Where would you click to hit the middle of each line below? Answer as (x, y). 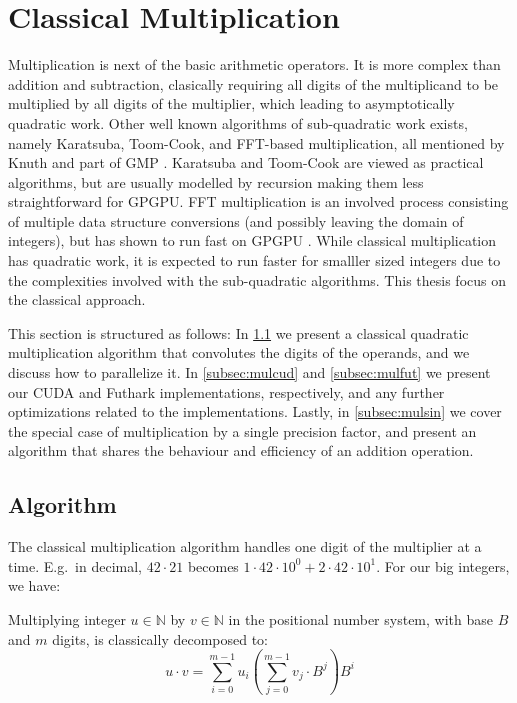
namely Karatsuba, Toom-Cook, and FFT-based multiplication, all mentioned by (256, 142)
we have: (34, 585)
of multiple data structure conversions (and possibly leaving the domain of (236, 220)
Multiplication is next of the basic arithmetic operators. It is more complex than (254, 64)
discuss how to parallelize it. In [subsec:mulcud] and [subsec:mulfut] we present (249, 372)
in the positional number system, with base (360, 618)
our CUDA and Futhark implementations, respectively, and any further (226, 391)
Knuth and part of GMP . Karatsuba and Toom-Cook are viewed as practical (246, 162)
